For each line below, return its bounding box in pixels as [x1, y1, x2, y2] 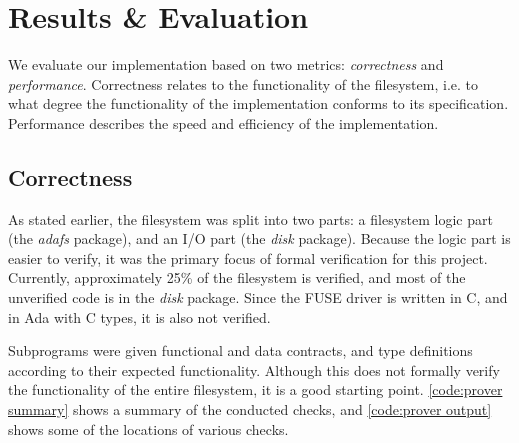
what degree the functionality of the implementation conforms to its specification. [8, 93, 509, 114]
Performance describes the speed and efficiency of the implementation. [8, 112, 439, 133]
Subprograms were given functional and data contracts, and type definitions [8, 340, 473, 361]
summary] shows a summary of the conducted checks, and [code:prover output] [8, 399, 492, 420]
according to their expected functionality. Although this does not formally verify [8, 359, 500, 380]
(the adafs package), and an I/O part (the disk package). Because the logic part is [8, 228, 511, 249]
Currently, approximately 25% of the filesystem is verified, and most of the [8, 267, 466, 288]
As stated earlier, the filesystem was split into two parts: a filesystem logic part [8, 208, 493, 229]
